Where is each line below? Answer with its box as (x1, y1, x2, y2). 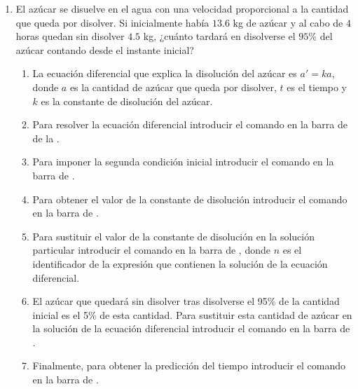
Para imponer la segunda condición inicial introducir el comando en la (32, 154, 334, 169)
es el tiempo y (287, 79, 347, 94)
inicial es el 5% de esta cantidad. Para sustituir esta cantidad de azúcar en (32, 307, 352, 322)
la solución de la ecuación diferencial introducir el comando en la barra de (32, 321, 350, 336)
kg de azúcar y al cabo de (233, 15, 343, 29)
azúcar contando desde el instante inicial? (15, 42, 194, 57)
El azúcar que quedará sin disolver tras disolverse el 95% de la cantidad (32, 294, 340, 308)
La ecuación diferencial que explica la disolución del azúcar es (32, 66, 297, 81)
